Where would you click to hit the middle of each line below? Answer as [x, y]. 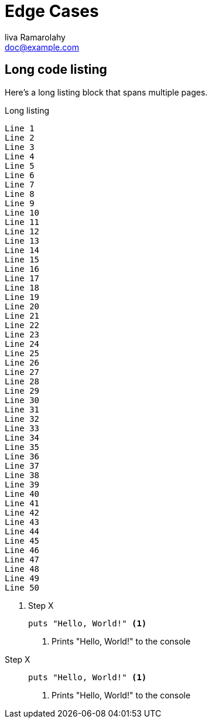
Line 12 [22, 231]
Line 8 [20, 194]
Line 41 [22, 503]
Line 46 [22, 550]
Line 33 [22, 428]
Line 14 [22, 250]
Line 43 [22, 522]
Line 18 [22, 287]
